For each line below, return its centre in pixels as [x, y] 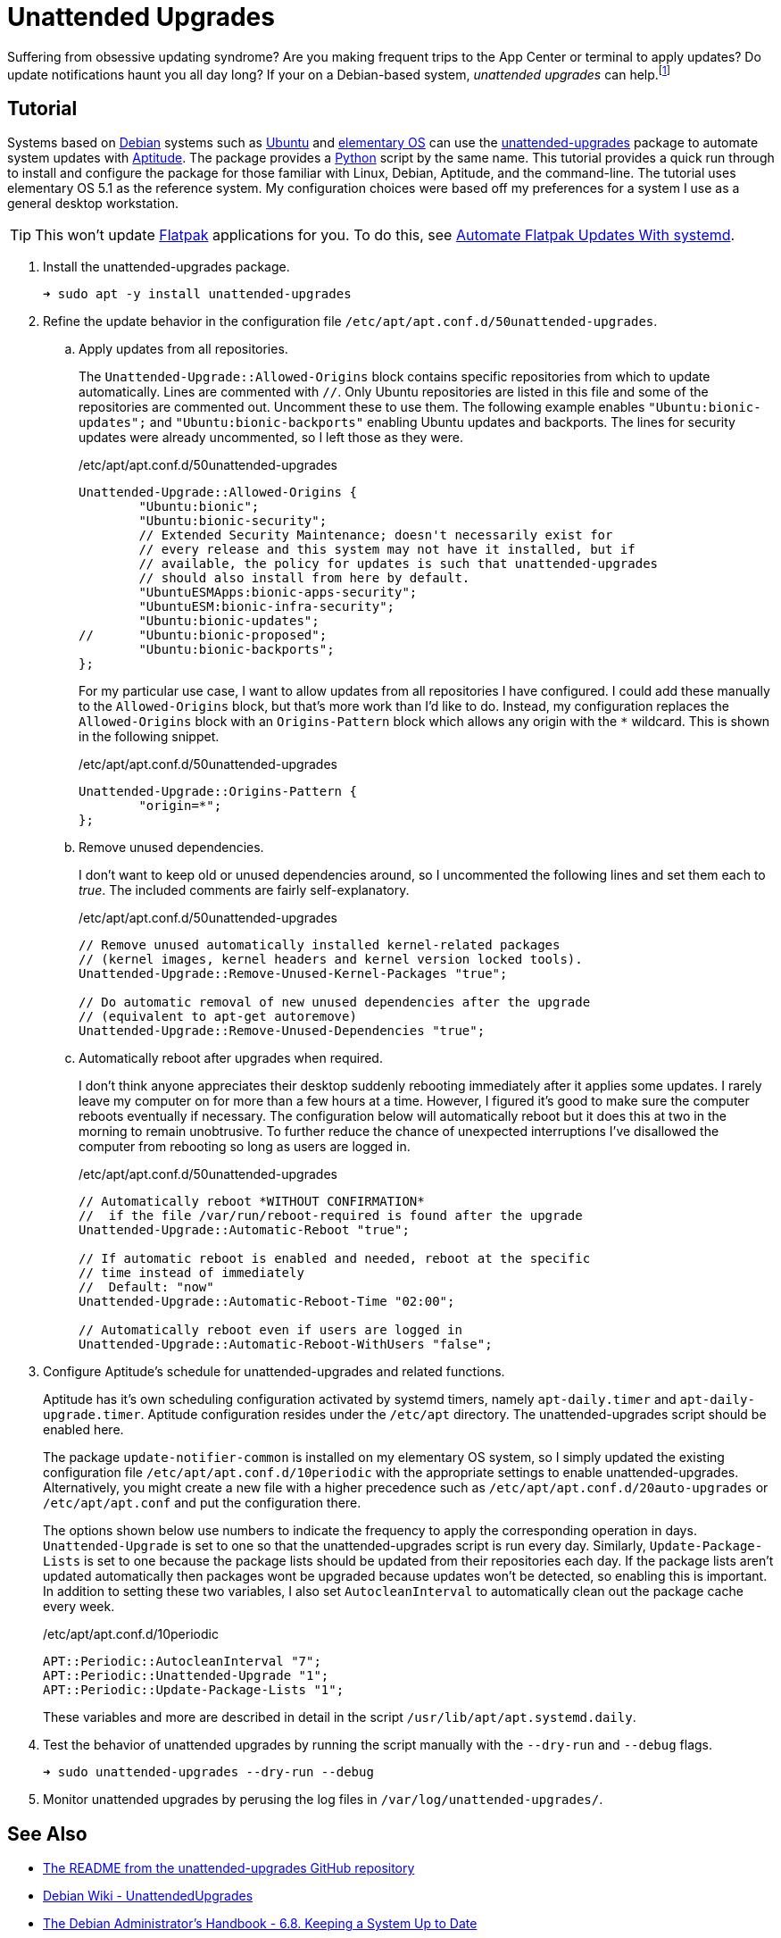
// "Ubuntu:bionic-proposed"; [203, 635]
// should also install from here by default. [304, 578]
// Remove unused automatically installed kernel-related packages [320, 945]
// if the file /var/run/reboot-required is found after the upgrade [331, 1216]
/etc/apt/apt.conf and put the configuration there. [202, 1503]
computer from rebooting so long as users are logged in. [245, 1147]
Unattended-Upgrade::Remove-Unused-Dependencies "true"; [282, 1031]
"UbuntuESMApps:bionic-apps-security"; [278, 593]
